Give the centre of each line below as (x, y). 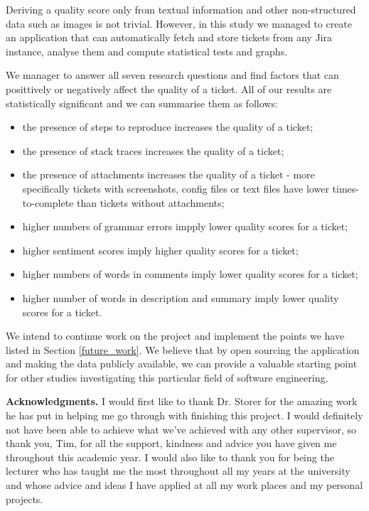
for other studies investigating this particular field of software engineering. (167, 377)
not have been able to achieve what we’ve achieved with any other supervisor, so (181, 429)
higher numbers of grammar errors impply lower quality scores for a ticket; (185, 226)
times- (346, 188)
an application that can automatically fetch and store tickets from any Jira (169, 37)
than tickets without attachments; (150, 202)
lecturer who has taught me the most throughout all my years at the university (178, 471)
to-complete (48, 202)
